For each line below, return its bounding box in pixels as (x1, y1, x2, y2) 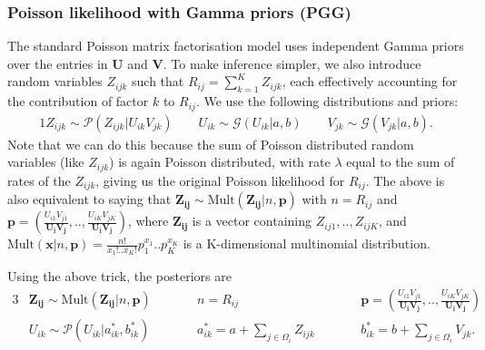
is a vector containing (192, 211, 312, 230)
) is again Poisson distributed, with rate (109, 152, 331, 171)
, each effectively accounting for (282, 72, 458, 91)
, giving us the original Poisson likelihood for (95, 170, 345, 190)
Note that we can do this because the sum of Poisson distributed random (7, 134, 414, 153)
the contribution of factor (7, 92, 149, 111)
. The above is (365, 170, 445, 190)
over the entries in (7, 53, 108, 73)
